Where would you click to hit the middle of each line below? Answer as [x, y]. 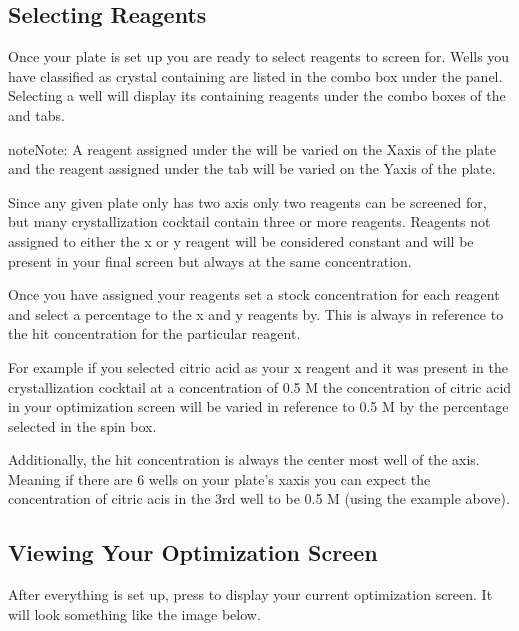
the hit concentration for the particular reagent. [154, 333]
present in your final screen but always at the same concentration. [210, 260]
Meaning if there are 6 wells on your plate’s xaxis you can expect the [219, 478]
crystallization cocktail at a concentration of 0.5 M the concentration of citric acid [260, 386]
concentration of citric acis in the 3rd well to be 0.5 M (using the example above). [259, 498]
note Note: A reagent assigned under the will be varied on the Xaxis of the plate [252, 148]
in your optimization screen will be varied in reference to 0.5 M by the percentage [258, 406]
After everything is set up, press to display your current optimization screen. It [250, 594]
